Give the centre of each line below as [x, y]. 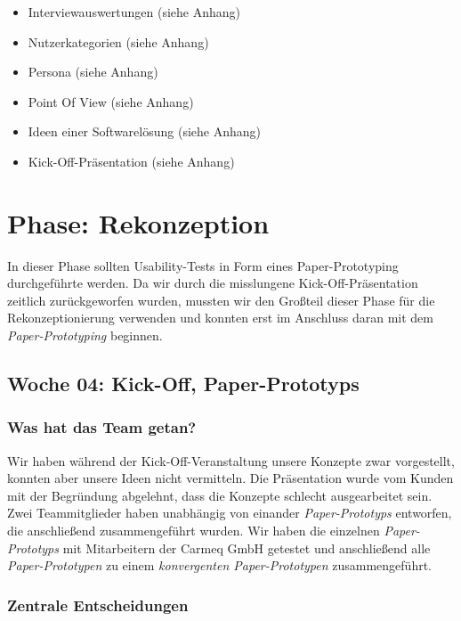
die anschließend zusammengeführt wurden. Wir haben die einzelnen [194, 531]
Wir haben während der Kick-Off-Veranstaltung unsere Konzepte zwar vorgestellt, [231, 460]
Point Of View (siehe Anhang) [111, 101]
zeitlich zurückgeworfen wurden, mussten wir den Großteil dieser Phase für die [221, 300]
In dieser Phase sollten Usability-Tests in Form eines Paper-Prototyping [203, 265]
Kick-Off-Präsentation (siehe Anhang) [131, 161]
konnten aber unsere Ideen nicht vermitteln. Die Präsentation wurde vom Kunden [230, 478]
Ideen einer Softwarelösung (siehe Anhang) [144, 131]
